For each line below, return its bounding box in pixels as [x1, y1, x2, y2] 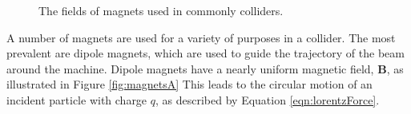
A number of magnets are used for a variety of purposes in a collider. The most [6, 29, 396, 45]
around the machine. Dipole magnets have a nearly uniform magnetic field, [6, 60, 374, 77]
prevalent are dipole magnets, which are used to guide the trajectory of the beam [6, 45, 405, 61]
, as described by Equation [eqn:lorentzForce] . [155, 91, 380, 108]
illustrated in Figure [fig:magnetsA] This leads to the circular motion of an [6, 76, 373, 92]
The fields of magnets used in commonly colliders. [38, 2, 284, 18]
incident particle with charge [6, 91, 147, 108]
